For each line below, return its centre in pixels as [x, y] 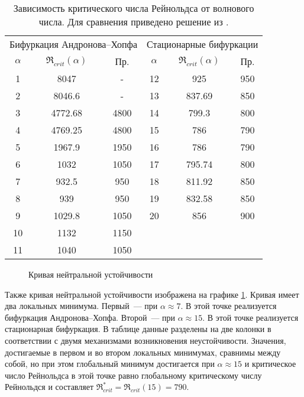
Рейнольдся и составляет [49, 387]
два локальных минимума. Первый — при [81, 306]
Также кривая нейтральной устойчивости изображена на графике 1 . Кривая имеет [152, 294]
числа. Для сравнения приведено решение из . [134, 22]
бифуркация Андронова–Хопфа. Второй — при [90, 317]
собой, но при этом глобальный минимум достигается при [110, 364]
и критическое [270, 364]
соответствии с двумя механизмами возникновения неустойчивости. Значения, [145, 340]
